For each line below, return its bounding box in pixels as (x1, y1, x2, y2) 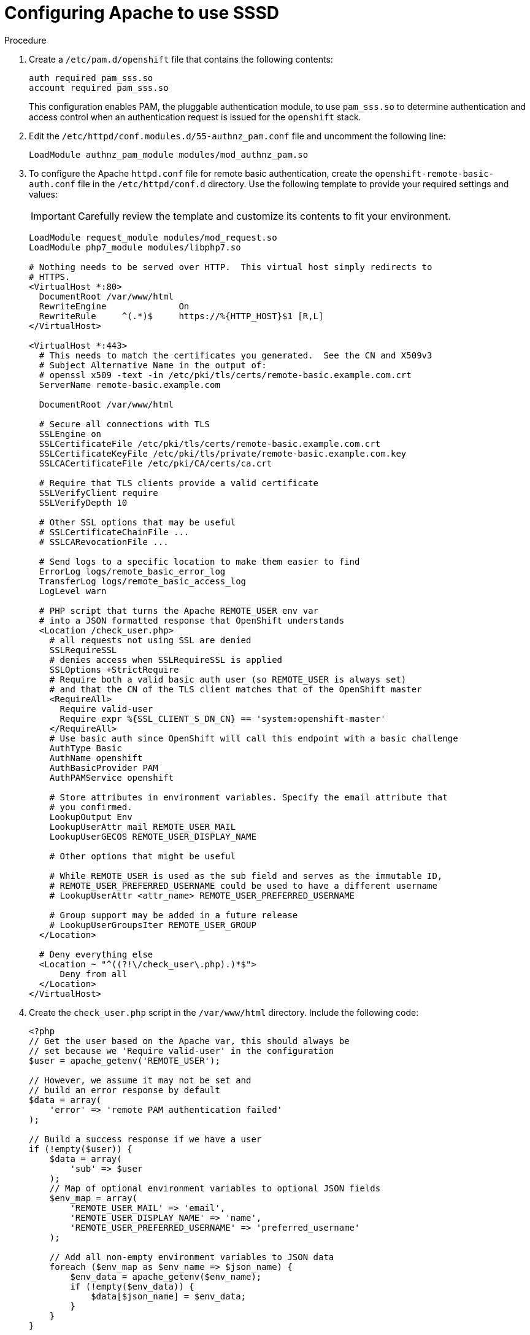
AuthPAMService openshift (49, 772, 174, 783)
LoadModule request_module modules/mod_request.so (29, 232, 277, 242)
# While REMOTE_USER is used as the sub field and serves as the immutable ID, (49, 870, 443, 881)
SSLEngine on (39, 428, 102, 439)
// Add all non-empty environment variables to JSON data (49, 1252, 334, 1262)
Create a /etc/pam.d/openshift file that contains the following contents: (29, 53, 333, 64)
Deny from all (60, 969, 128, 979)
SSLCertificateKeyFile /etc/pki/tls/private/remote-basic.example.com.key (39, 448, 407, 459)
